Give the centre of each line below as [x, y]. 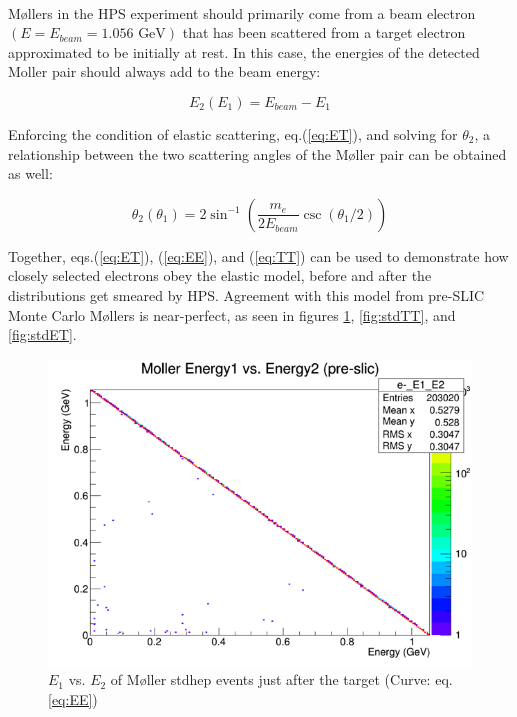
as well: [30, 173]
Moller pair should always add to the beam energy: [164, 71]
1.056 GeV [133, 34]
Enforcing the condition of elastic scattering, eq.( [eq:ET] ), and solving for [233, 133]
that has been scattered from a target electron [324, 32]
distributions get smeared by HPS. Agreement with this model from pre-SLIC [246, 294]
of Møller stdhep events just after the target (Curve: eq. [281, 679]
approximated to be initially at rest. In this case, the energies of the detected [244, 51]
